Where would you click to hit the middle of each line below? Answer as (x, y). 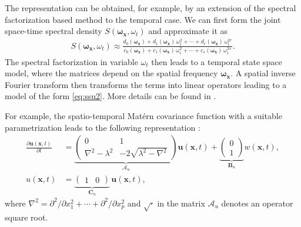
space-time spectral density (53, 31)
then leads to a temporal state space (217, 61)
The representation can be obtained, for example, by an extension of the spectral (150, 8)
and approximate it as (188, 31)
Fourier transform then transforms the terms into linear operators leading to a (146, 84)
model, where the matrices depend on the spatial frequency (111, 73)
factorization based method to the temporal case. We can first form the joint (143, 19)
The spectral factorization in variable (71, 61)
